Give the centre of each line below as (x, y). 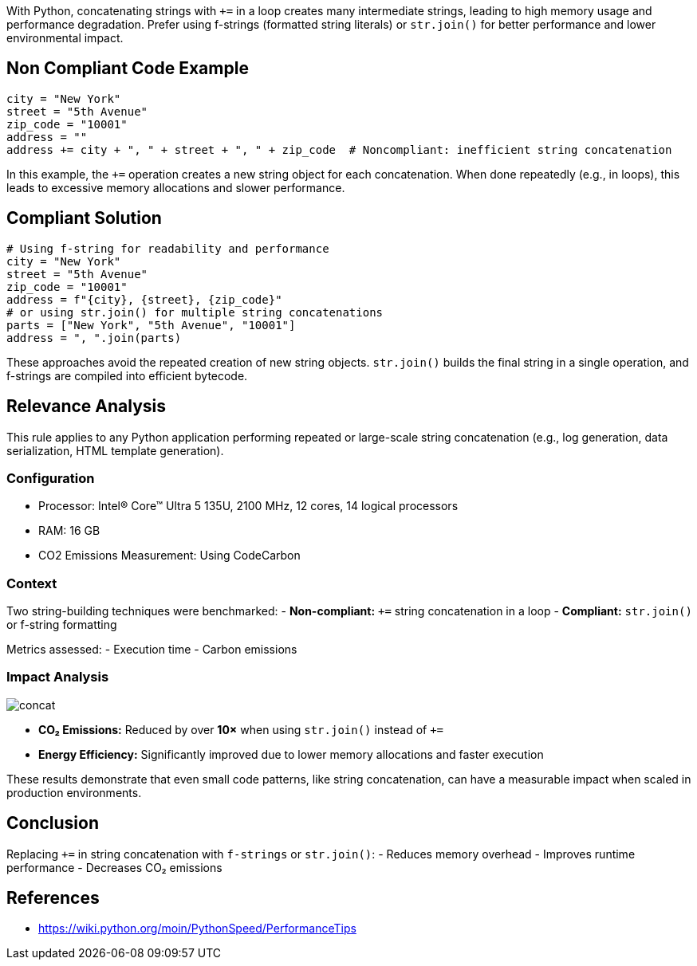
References (53, 898)
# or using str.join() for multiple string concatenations (195, 312)
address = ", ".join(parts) (94, 338)
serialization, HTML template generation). (115, 450)
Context (32, 583)
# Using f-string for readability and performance (168, 248)
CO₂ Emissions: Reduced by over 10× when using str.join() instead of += (241, 729)
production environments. (74, 792)
